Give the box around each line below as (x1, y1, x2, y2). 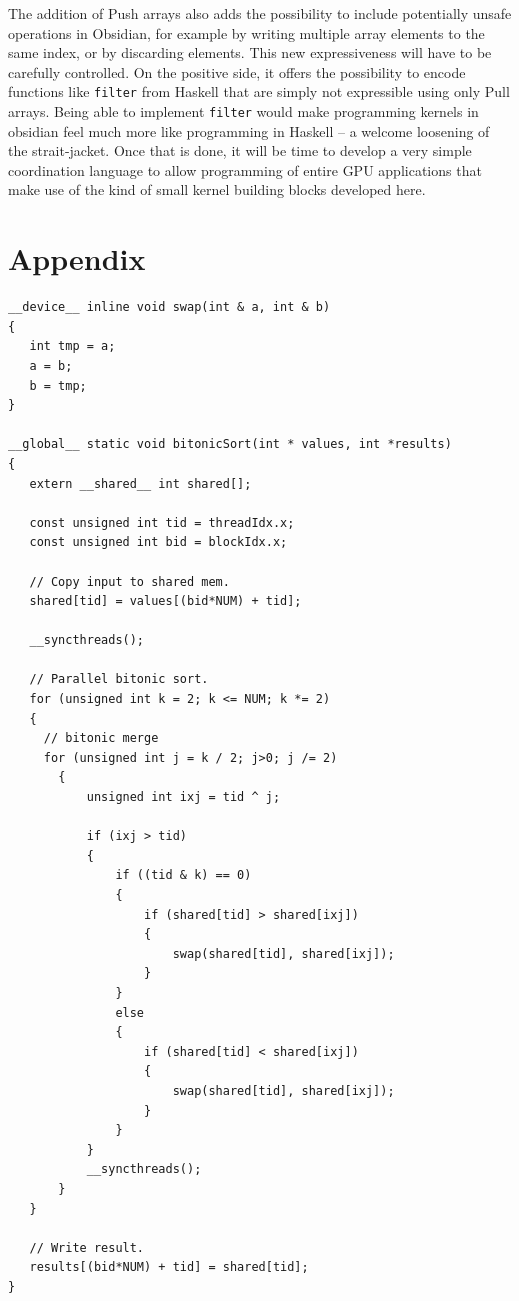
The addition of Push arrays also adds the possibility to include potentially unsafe (8, 3, 512, 23)
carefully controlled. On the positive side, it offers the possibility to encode (8, 61, 466, 82)
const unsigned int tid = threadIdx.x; (29, 515, 295, 530)
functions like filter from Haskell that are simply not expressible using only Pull (8, 81, 510, 102)
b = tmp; (29, 378, 87, 393)
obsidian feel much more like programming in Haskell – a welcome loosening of (8, 120, 490, 141)
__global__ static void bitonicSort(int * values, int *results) (8, 437, 452, 452)
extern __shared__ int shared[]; (29, 476, 252, 491)
